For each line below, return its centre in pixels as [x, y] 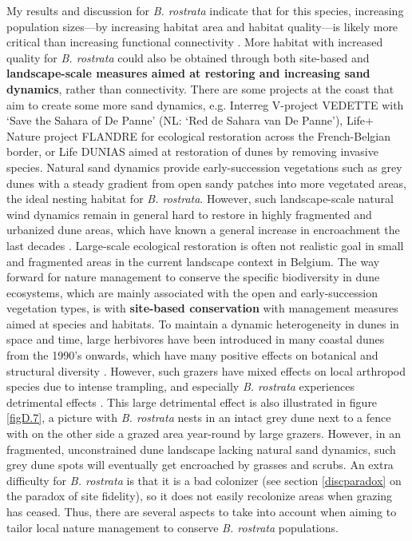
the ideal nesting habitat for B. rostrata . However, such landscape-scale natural [200, 199]
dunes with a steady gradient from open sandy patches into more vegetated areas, [207, 183]
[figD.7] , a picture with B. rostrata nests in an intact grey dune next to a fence [199, 418]
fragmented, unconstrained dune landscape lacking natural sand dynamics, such [201, 449]
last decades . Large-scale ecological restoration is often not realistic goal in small [205, 245]
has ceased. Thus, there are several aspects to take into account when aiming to [202, 511]
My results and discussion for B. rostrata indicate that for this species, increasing [205, 10]
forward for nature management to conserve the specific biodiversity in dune [193, 277]
